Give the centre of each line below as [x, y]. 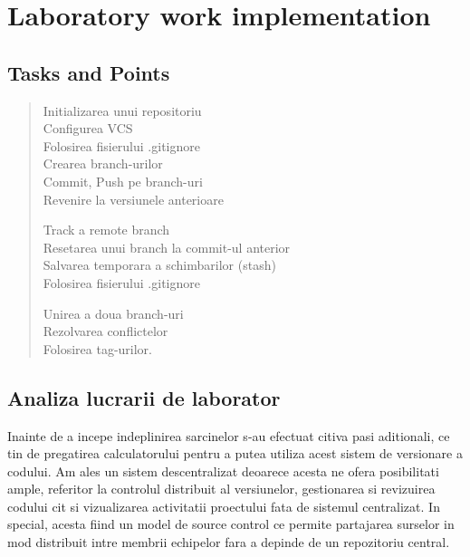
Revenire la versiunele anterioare [133, 199]
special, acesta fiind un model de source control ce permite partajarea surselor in [231, 524]
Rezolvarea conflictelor [106, 331]
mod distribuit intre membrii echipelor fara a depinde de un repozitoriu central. [229, 542]
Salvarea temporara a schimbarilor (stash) [159, 265]
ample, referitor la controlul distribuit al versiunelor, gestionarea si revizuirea [221, 489]
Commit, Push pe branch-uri [123, 181]
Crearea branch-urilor [103, 163]
